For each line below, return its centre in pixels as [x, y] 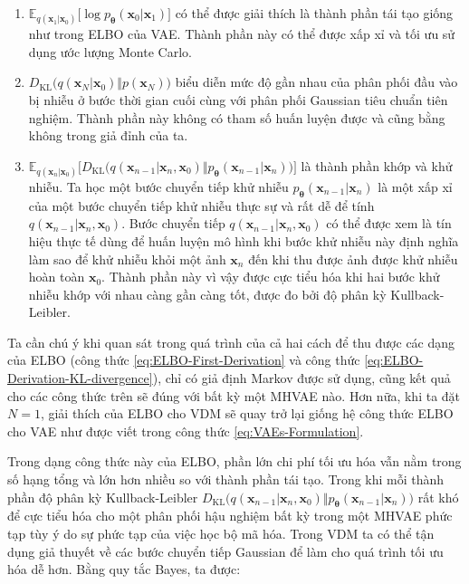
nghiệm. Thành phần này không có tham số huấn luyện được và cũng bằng [237, 117]
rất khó [438, 497]
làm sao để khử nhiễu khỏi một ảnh [127, 258]
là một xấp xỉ [415, 186]
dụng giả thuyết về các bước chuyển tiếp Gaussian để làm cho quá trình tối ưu [225, 551]
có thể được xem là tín [389, 223]
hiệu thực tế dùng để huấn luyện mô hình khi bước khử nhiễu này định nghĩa [244, 240]
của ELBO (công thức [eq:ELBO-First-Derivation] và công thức [184, 360]
